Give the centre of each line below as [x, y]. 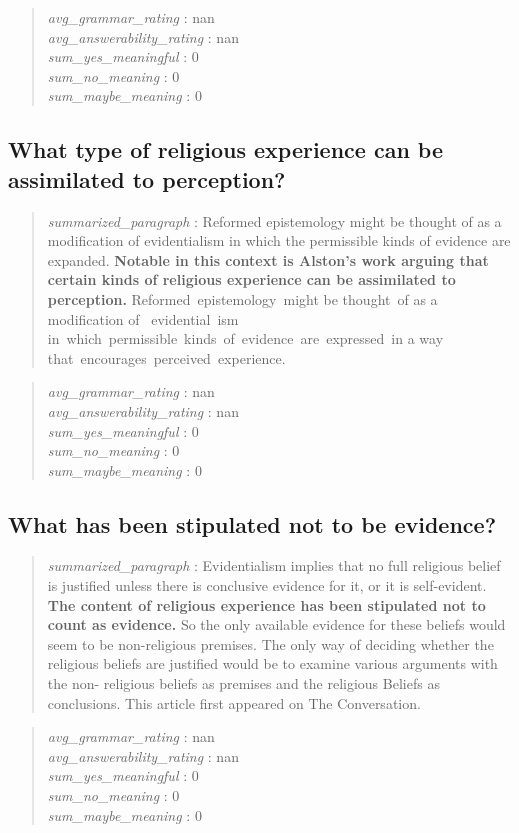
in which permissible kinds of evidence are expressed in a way [245, 338]
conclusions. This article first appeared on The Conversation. [234, 702]
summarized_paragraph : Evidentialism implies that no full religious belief [274, 565]
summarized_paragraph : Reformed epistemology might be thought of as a [274, 220]
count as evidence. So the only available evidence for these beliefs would [276, 624]
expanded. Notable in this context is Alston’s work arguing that [268, 259]
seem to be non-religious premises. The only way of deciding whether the [270, 643]
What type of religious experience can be [226, 149]
